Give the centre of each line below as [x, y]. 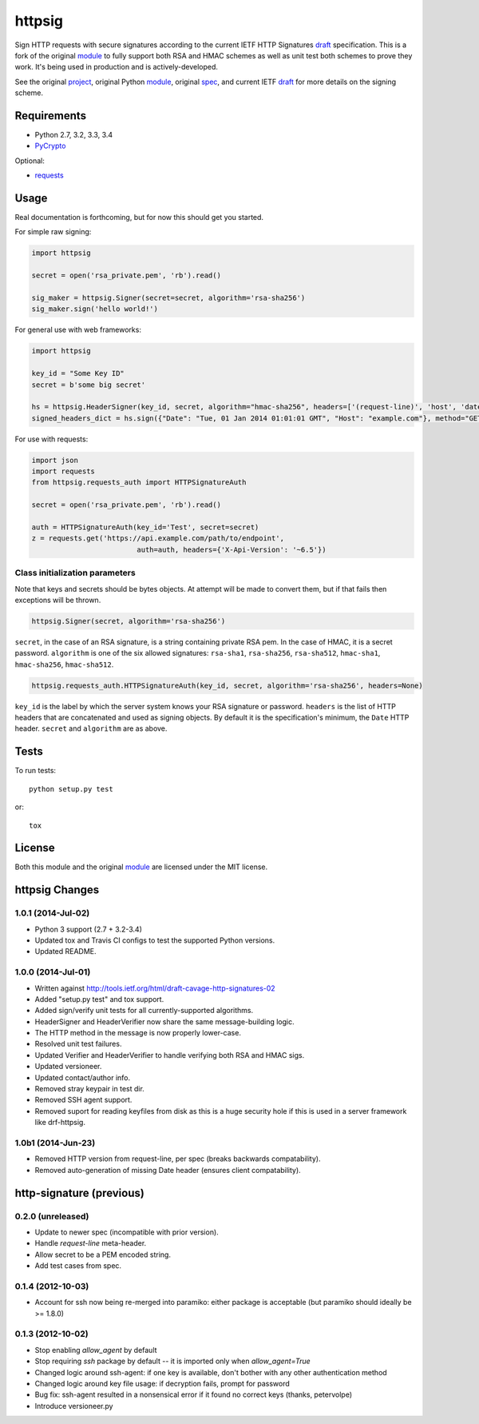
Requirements [51, 116]
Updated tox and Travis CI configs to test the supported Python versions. [155, 940]
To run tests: [35, 771]
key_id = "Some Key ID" [78, 373]
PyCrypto [50, 146]
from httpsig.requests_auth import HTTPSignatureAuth [139, 483]
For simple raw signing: [53, 232]
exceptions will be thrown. [58, 600]
